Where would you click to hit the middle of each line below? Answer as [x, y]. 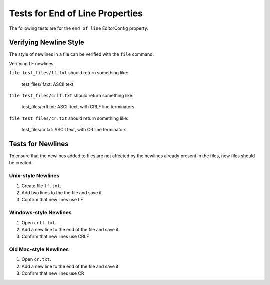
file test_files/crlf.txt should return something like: [71, 96]
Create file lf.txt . [42, 186]
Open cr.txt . [37, 259]
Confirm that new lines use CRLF [55, 237]
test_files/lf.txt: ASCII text [48, 84]
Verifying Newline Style [47, 42]
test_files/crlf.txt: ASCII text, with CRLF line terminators [78, 107]
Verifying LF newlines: [32, 63]
